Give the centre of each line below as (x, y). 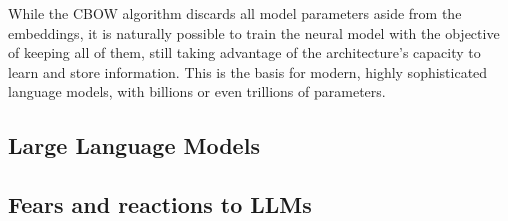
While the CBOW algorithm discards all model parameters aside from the (235, 13)
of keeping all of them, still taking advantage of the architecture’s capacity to (244, 52)
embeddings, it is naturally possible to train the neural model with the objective (254, 32)
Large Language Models (134, 145)
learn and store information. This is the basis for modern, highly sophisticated (248, 71)
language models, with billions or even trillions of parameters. (197, 91)
